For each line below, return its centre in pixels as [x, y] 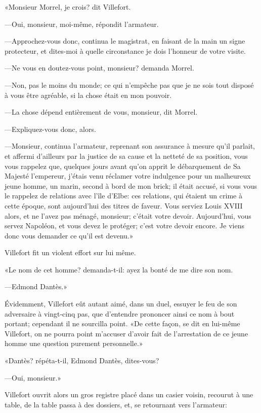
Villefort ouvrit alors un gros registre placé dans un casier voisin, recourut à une [129, 394]
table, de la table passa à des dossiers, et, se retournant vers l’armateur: [116, 404]
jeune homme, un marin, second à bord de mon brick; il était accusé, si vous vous [131, 185]
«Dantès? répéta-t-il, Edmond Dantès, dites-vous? [82, 360]
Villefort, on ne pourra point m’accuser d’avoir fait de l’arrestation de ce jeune [126, 333]
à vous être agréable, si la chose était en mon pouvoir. [88, 95]
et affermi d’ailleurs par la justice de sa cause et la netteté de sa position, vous [126, 156]
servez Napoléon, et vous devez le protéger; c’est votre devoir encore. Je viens [124, 226]
